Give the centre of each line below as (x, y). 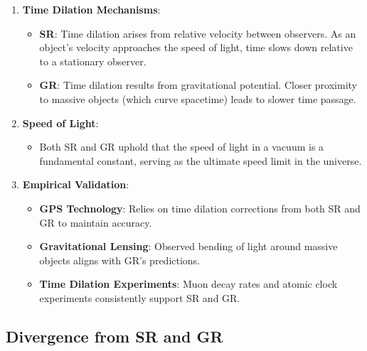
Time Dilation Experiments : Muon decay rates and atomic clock (188, 284)
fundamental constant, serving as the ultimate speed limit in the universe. (201, 160)
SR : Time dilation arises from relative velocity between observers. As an (198, 33)
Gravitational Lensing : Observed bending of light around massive (188, 246)
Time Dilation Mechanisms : (91, 9)
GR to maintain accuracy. (96, 222)
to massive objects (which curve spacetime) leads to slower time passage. (198, 98)
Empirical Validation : (76, 184)
